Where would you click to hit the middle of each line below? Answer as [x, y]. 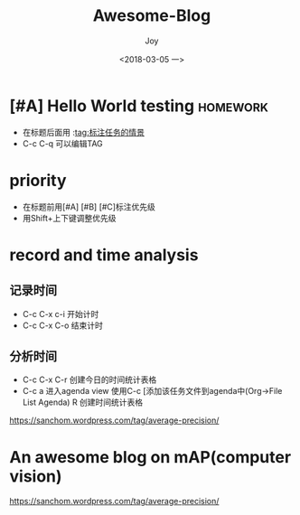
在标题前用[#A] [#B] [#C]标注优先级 [89, 206]
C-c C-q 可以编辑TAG [63, 143]
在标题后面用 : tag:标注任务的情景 [83, 132]
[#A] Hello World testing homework [139, 106]
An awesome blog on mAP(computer [150, 457]
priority [38, 180]
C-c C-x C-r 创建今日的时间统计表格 [89, 379]
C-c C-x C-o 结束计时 [63, 325]
